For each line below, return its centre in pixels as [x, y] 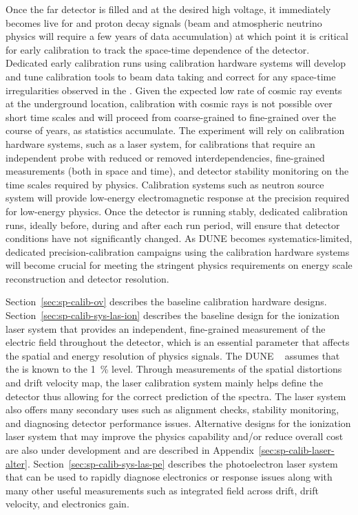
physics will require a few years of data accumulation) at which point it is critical [177, 36]
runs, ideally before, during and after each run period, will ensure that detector [173, 224]
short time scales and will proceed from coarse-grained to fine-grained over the [171, 117]
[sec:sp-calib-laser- [296, 450]
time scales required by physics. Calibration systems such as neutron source [165, 184]
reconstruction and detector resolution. [87, 278]
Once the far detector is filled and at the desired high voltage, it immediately [168, 9]
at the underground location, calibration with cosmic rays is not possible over [169, 103]
